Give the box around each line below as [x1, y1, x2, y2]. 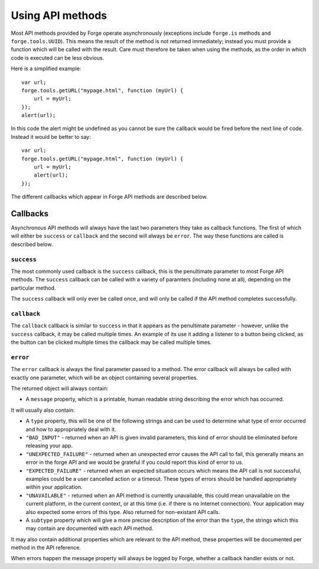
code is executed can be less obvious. [11, 54, 105, 61]
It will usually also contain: [11, 407, 75, 414]
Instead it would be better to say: [11, 133, 91, 140]
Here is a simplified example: [11, 65, 82, 72]
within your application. [25, 483, 83, 490]
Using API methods [11, 9, 108, 22]
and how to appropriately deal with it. [25, 425, 116, 433]
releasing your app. [25, 442, 73, 449]
